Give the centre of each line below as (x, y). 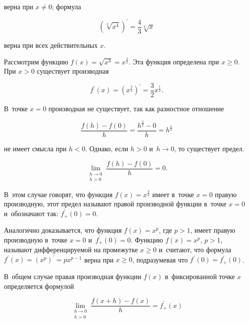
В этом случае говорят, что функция (58, 194)
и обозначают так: (31, 213)
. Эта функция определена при (174, 61)
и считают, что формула (195, 250)
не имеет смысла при (35, 148)
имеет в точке (173, 194)
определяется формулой (39, 286)
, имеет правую (213, 230)
